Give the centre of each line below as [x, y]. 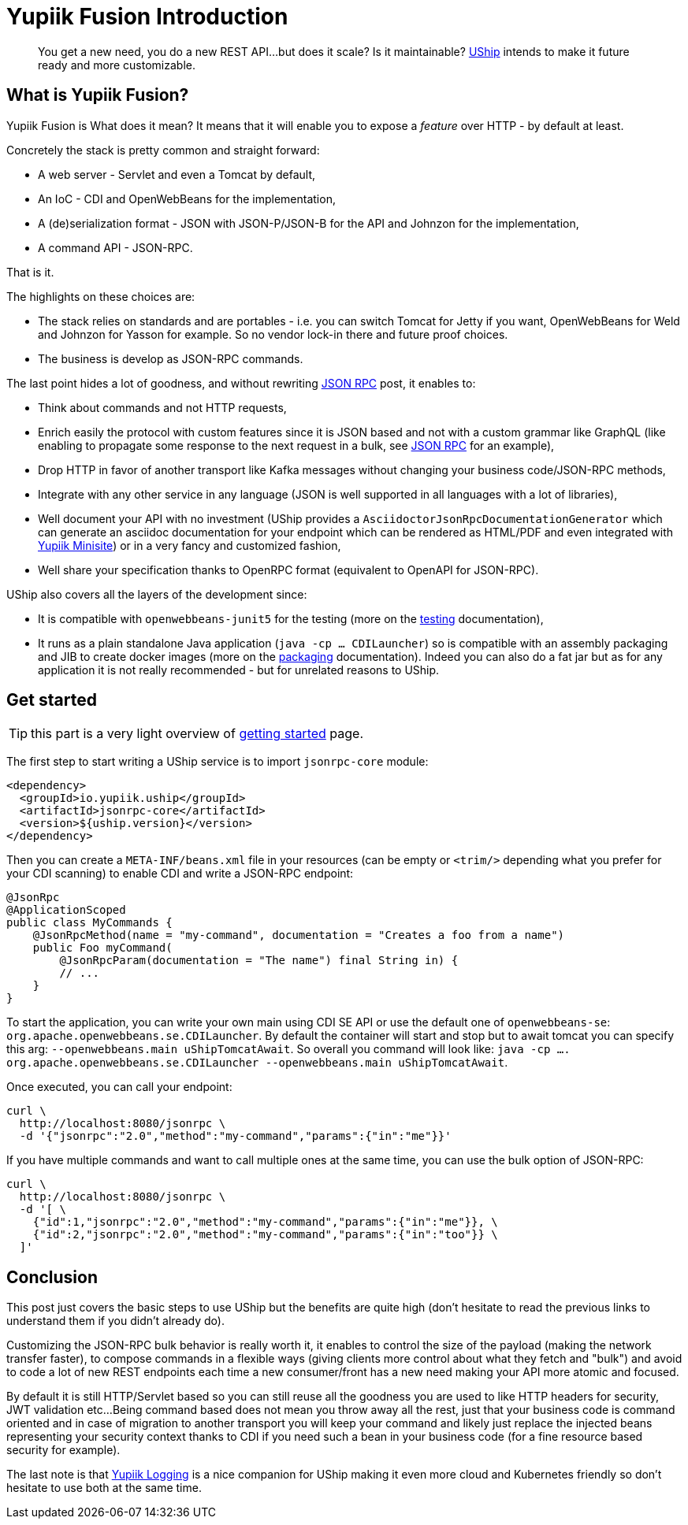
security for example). [63, 1450]
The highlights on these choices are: [101, 296]
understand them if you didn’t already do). [115, 1321]
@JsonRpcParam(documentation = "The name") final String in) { [259, 961]
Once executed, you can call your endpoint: [119, 1087]
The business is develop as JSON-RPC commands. [171, 358]
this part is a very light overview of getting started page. [197, 734]
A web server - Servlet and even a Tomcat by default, [177, 174]
